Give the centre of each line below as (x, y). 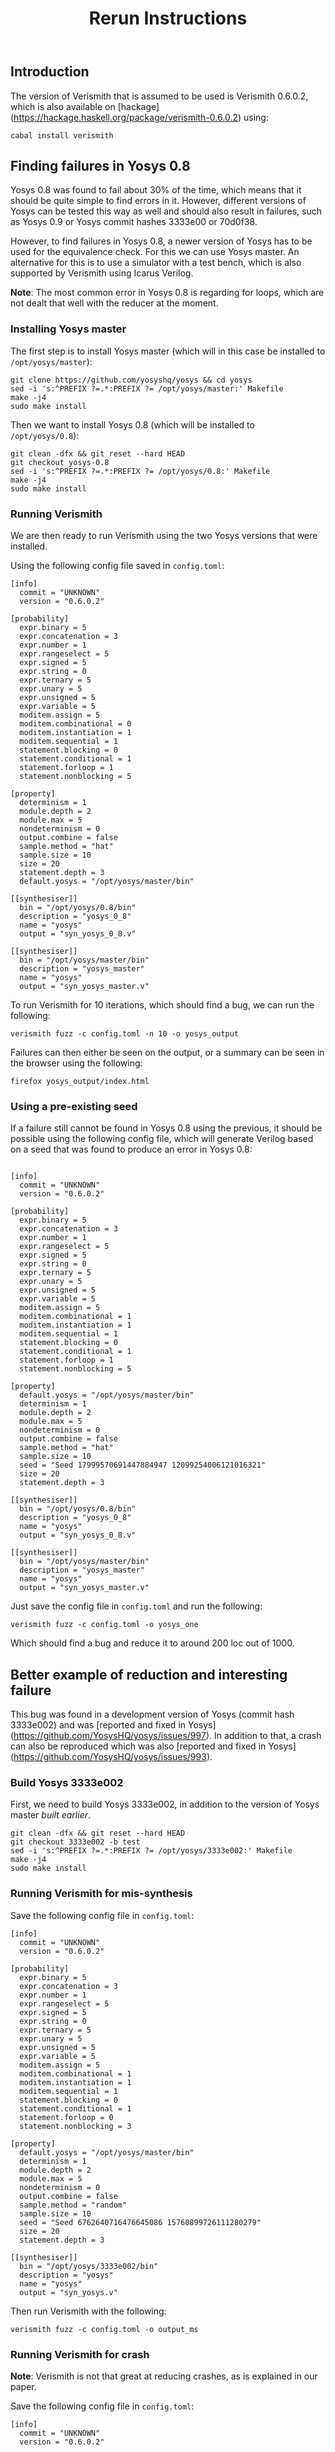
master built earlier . (51, 1815)
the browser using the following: (76, 1063)
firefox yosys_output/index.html (80, 1082)
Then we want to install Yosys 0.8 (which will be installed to (132, 424)
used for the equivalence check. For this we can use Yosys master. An (155, 252)
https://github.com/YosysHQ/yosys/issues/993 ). (113, 1757)
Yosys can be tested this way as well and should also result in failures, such (166, 211)
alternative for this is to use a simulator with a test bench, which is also (156, 263)
